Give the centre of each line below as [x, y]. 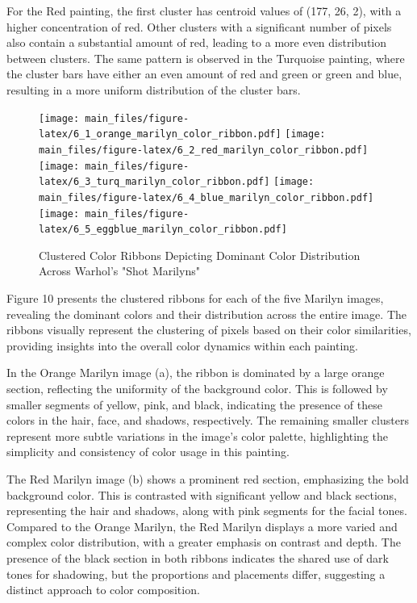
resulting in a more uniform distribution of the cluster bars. [154, 89]
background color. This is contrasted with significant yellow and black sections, [202, 494]
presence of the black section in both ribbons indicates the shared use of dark [198, 557]
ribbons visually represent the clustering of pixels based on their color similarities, [209, 330]
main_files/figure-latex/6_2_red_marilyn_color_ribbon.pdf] [204, 150]
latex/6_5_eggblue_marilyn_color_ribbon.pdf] [163, 230]
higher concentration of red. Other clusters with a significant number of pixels [199, 26]
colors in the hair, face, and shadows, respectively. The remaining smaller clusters [208, 420]
